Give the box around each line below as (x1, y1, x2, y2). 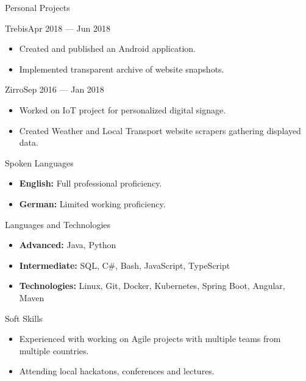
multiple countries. (19, 344, 89, 357)
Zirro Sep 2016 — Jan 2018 (5, 83, 104, 96)
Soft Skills (5, 312, 43, 324)
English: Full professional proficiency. (19, 177, 162, 190)
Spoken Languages (5, 156, 74, 169)
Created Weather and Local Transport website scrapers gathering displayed (19, 124, 301, 137)
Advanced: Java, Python (19, 238, 116, 251)
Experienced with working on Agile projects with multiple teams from (19, 332, 281, 345)
